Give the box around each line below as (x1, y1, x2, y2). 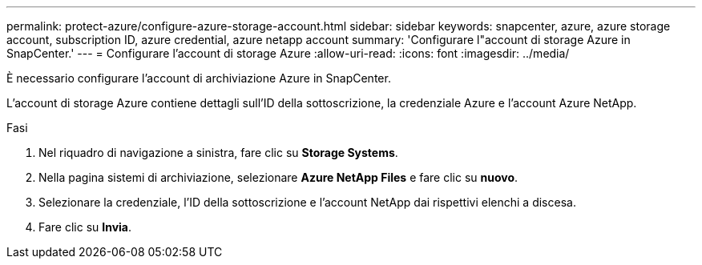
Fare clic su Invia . (38, 220, 132, 234)
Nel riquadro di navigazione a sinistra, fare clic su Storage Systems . (38, 146, 398, 159)
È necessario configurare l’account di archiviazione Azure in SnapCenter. (6, 71, 391, 85)
